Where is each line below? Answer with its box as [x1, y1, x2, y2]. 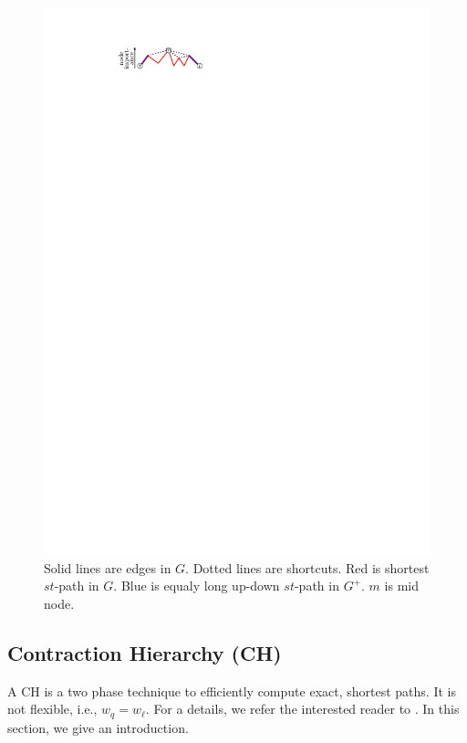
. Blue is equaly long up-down [113, 576, 280, 595]
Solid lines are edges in [44, 558, 171, 577]
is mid [384, 576, 419, 595]
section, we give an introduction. [7, 717, 189, 737]
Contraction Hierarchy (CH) [7, 638, 282, 666]
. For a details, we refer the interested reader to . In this [145, 699, 460, 718]
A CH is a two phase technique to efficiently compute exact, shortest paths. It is [7, 681, 456, 700]
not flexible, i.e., [7, 699, 98, 718]
